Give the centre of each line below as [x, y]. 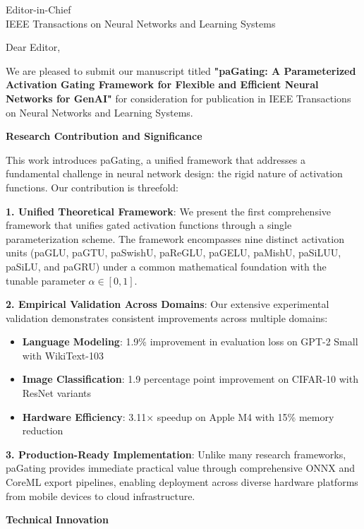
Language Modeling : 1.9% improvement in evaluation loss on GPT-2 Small [190, 341]
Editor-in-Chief [38, 9]
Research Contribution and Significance [104, 136]
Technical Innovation [57, 519]
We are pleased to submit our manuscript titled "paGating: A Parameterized [181, 70]
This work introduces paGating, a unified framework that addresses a [156, 159]
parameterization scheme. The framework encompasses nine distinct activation [175, 238]
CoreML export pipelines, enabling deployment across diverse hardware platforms [182, 482]
